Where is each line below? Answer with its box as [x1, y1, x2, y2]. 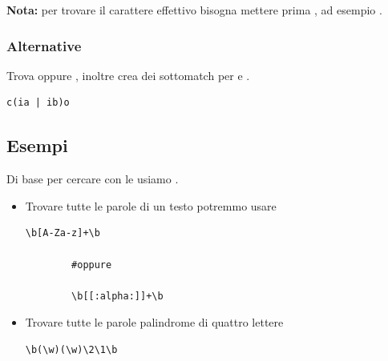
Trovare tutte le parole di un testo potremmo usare [25, 197, 277, 214]
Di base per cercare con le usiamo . [6, 170, 179, 187]
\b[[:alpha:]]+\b [71, 290, 164, 302]
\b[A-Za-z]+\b [25, 227, 100, 239]
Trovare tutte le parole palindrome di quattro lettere [25, 314, 284, 331]
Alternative [6, 35, 82, 55]
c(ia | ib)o [6, 97, 70, 109]
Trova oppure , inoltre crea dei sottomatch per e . [6, 66, 250, 83]
